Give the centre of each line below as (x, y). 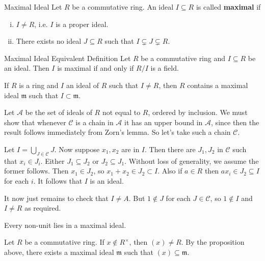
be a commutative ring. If (64, 242)
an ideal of (83, 85)
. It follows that (58, 180)
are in (130, 149)
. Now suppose (77, 149)
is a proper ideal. (82, 24)
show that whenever (35, 122)
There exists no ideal (49, 41)
